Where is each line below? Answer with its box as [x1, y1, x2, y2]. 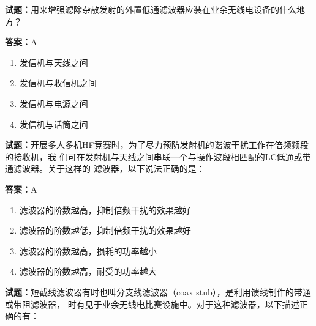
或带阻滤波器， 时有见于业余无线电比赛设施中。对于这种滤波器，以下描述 [5, 297, 299, 310]
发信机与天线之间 [19, 56, 88, 69]
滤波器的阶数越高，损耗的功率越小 [19, 244, 157, 257]
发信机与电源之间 [19, 97, 88, 109]
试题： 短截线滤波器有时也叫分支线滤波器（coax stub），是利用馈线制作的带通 [5, 285, 311, 298]
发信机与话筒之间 [19, 117, 88, 130]
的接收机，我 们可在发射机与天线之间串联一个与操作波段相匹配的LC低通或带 [5, 150, 311, 163]
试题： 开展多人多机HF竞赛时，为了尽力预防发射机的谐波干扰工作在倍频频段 [5, 138, 309, 151]
